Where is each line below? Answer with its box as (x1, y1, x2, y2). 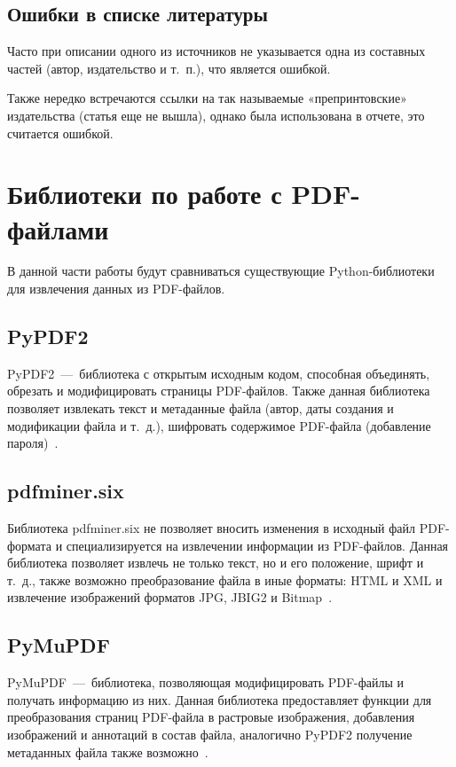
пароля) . (7, 434, 59, 452)
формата (7, 536, 51, 554)
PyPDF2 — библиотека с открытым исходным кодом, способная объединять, (7, 364, 430, 382)
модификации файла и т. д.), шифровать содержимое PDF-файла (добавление (7, 416, 431, 434)
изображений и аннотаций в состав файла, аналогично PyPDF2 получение (7, 725, 413, 743)
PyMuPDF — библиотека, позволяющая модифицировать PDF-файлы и (7, 673, 405, 692)
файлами (7, 210, 109, 247)
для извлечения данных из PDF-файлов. (7, 279, 225, 298)
